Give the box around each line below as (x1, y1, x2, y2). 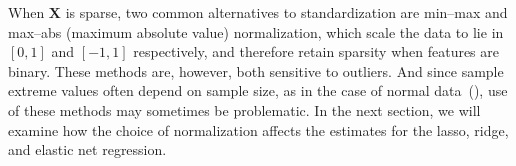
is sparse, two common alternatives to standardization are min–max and (65, 2, 508, 22)
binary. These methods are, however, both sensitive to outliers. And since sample (8, 60, 504, 81)
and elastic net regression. (8, 139, 167, 160)
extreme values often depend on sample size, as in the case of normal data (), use (8, 80, 508, 101)
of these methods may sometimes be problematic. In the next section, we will (8, 99, 481, 120)
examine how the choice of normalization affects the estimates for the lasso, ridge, (8, 119, 509, 140)
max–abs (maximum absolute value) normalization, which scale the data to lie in (8, 21, 504, 42)
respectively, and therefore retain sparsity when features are (133, 41, 500, 62)
